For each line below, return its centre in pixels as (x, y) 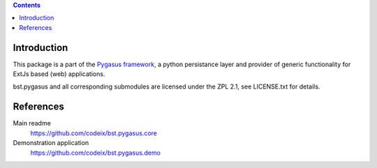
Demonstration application (51, 143)
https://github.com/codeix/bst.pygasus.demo (95, 153)
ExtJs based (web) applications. (59, 74)
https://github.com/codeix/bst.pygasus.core (94, 133)
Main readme (32, 123)
